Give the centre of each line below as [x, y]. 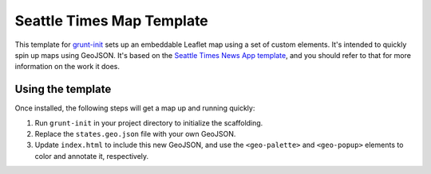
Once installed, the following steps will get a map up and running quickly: [135, 108]
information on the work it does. [67, 67]
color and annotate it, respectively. [92, 156]
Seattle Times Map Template [112, 21]
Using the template [63, 89]
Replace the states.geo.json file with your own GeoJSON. [135, 134]
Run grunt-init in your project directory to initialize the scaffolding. [149, 122]
